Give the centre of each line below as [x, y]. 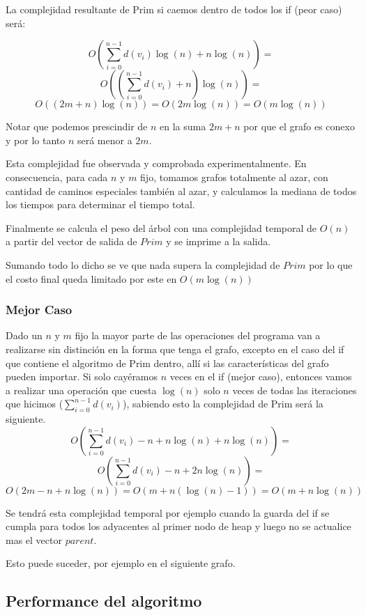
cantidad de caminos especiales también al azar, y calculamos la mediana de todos [181, 190]
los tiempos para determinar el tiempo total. [100, 204]
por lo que [331, 264]
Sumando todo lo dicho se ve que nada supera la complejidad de [143, 264]
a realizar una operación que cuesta [81, 390]
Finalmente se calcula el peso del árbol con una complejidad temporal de [161, 227]
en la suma [183, 126]
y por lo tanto [36, 140]
